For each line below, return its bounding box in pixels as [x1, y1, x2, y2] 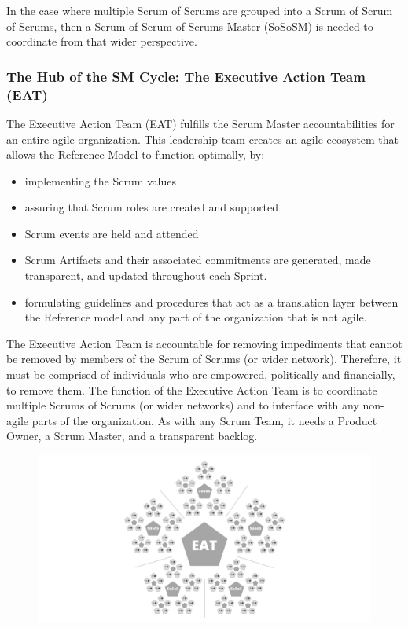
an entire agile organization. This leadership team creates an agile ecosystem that [6, 130, 399, 147]
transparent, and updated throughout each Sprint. [24, 267, 267, 284]
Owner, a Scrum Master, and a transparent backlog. [6, 428, 258, 444]
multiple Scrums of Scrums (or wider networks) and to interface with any [6, 397, 359, 413]
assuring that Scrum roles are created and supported [24, 199, 278, 215]
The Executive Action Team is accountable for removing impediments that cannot [6, 335, 402, 351]
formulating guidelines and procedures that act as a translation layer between [24, 293, 399, 310]
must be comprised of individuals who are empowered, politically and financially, [6, 366, 395, 383]
